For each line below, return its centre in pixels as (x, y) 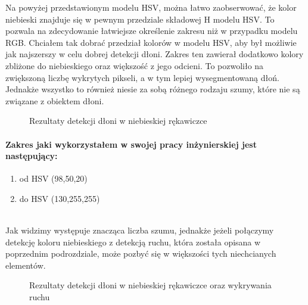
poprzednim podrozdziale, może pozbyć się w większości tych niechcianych (141, 253)
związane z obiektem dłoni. (55, 100)
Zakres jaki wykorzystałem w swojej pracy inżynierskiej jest (131, 144)
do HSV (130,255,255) (60, 198)
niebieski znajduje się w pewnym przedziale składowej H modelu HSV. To (140, 19)
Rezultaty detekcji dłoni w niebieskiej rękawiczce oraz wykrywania (150, 285)
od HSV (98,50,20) (53, 178)
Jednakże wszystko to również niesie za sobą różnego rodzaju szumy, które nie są (153, 89)
